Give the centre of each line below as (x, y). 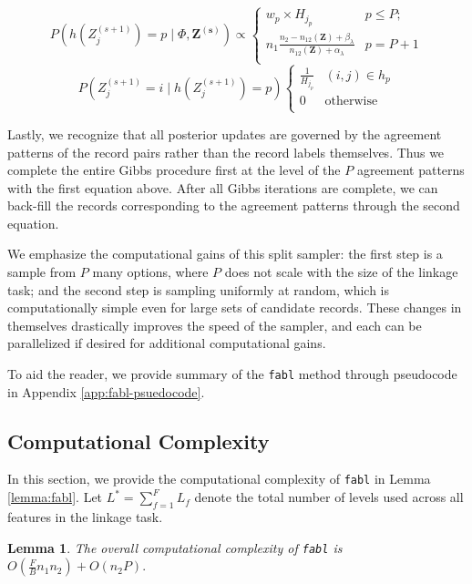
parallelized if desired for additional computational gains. (167, 343)
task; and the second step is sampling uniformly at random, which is (198, 289)
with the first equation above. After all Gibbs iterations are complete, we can (223, 187)
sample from (42, 272)
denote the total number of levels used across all (329, 497)
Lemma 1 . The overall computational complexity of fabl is (175, 547)
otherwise (351, 101)
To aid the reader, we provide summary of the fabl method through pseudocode (232, 374)
